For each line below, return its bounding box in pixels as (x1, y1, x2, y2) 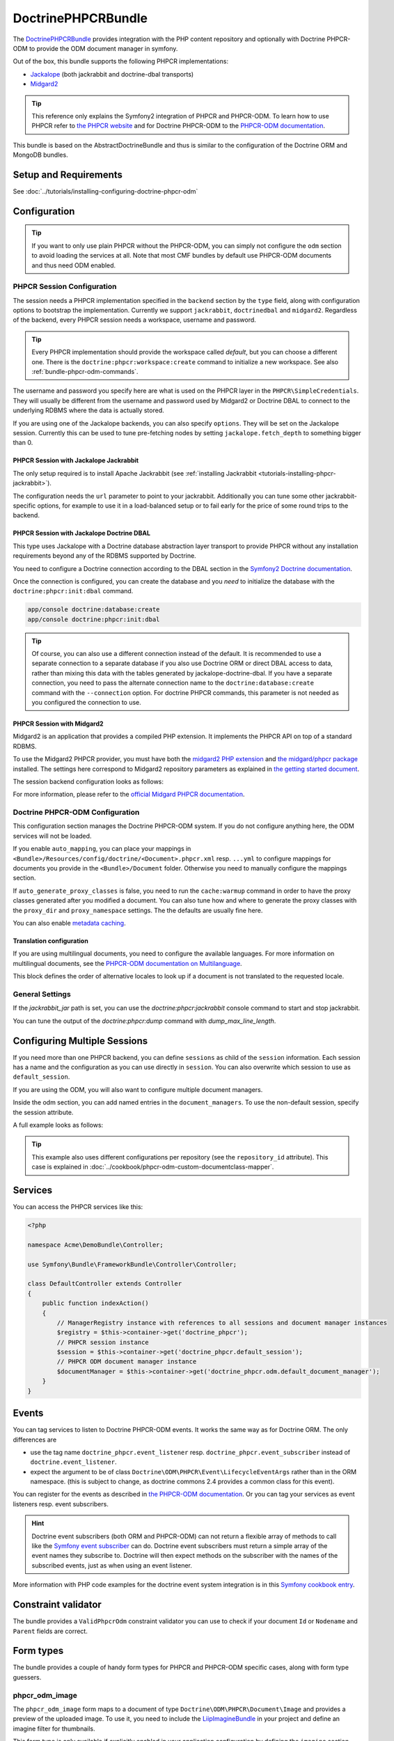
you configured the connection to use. (31, 698, 142, 706)
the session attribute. (13, 1108, 74, 1116)
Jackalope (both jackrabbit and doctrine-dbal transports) (30, 70, 194, 78)
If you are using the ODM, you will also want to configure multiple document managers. (13, 1085, 263, 1093)
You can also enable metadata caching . (13, 919, 126, 927)
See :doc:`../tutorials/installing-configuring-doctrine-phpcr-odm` (13, 187, 198, 195)
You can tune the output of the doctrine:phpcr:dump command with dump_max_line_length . (13, 1017, 276, 1025)
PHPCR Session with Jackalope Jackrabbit (13, 456, 139, 464)
